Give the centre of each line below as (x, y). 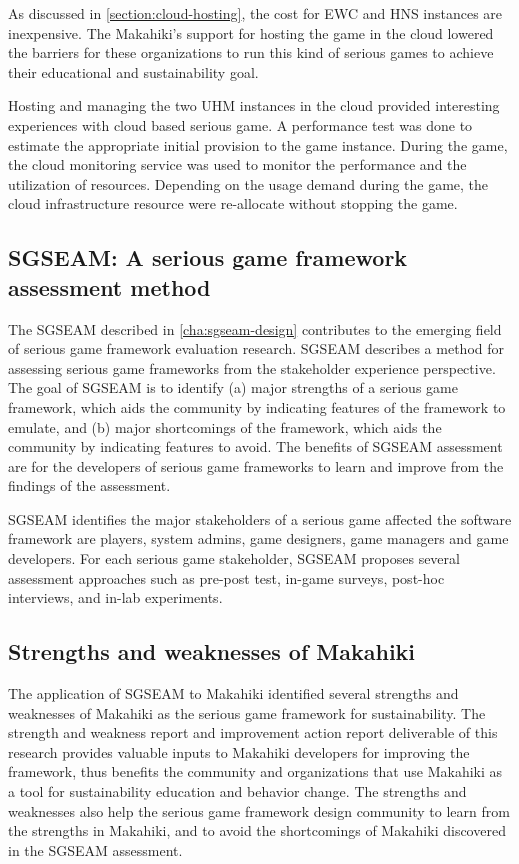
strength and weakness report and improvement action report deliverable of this (253, 732)
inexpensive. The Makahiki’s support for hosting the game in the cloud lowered (251, 32)
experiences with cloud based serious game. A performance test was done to (240, 124)
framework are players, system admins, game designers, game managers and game (258, 538)
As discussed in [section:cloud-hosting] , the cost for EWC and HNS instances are (255, 13)
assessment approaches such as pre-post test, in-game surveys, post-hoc (226, 577)
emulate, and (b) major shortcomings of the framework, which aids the (225, 426)
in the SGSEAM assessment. (95, 849)
